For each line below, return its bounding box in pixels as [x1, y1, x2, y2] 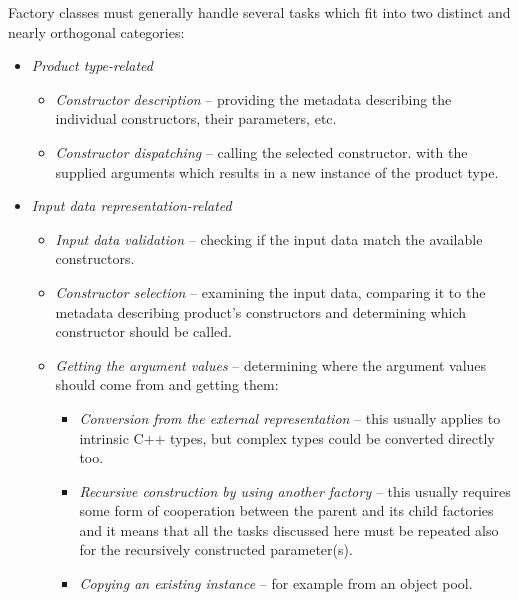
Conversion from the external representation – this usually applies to [79, 407, 501, 428]
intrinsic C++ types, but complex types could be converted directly [79, 427, 495, 448]
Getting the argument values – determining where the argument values [55, 354, 487, 375]
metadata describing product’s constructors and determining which [55, 301, 467, 322]
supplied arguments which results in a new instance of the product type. [55, 161, 499, 182]
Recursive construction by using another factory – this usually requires [79, 480, 511, 501]
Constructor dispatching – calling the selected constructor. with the [55, 141, 468, 162]
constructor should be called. [55, 321, 233, 342]
